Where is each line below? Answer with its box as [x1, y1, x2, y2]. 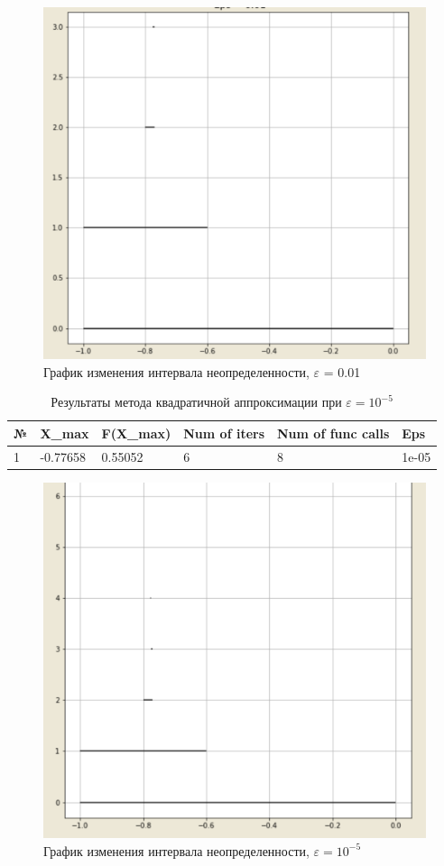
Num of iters [183, 423, 265, 442]
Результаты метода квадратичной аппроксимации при [51, 392, 342, 411]
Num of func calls [277, 423, 390, 442]
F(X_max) [101, 423, 171, 442]
